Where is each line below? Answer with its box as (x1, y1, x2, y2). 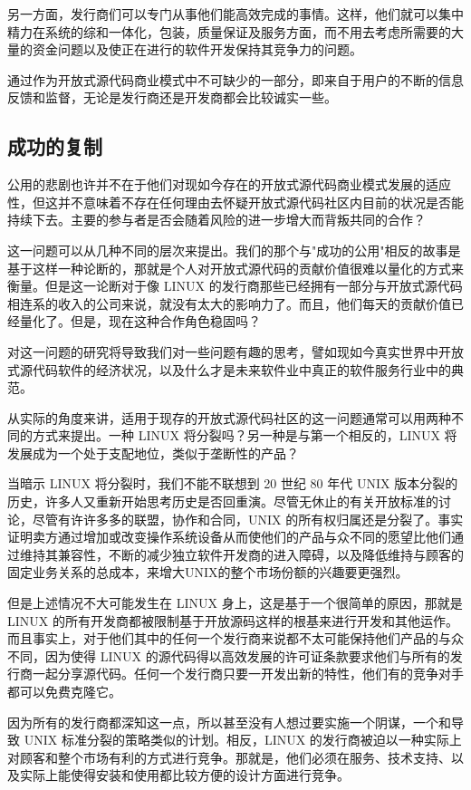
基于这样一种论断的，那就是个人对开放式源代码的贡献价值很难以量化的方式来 (7, 258, 464, 277)
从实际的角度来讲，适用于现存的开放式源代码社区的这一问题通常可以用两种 (7, 408, 451, 427)
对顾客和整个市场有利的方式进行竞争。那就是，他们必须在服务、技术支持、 (7, 747, 451, 766)
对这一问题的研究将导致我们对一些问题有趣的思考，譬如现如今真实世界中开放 (7, 342, 464, 361)
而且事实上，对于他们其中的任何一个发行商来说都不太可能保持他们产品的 (7, 629, 438, 648)
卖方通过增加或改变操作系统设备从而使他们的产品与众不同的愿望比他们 (32, 527, 451, 546)
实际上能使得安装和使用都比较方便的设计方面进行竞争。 (19, 766, 350, 785)
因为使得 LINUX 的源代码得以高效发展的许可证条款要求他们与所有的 (44, 646, 450, 665)
